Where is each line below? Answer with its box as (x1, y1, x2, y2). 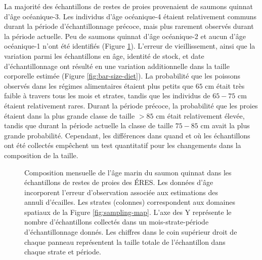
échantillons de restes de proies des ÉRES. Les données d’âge (24, 177, 213, 188)
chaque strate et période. (24, 246, 101, 257)
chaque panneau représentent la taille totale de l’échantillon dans (24, 236, 226, 247)
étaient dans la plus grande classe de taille (4, 110, 135, 121)
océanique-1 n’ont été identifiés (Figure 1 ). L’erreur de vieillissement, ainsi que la (4, 41, 255, 51)
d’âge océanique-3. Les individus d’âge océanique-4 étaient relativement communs (4, 11, 256, 21)
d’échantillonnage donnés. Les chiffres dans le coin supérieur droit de (24, 227, 237, 237)
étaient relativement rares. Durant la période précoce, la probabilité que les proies (4, 100, 258, 110)
